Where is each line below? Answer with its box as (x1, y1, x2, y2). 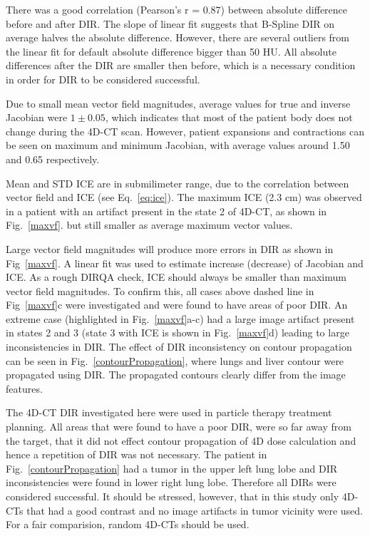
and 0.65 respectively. (6, 151, 100, 166)
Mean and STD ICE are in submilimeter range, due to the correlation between (6, 175, 349, 190)
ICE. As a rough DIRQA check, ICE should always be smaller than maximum (6, 269, 346, 284)
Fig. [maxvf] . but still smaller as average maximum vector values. (6, 217, 293, 232)
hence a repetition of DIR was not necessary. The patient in (6, 447, 267, 462)
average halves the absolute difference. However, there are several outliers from (6, 30, 349, 45)
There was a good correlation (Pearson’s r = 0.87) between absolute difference (6, 2, 348, 16)
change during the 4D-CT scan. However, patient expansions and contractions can (6, 123, 365, 138)
